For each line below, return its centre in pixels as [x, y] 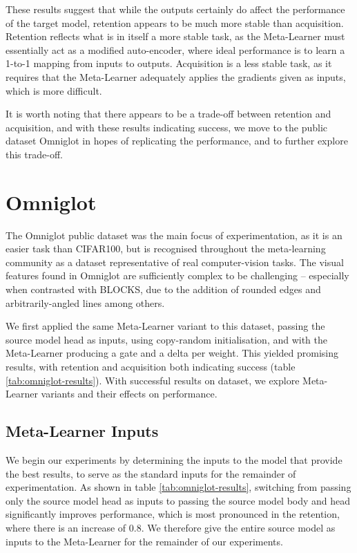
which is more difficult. [54, 90]
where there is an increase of [66, 527]
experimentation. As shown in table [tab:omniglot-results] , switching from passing [178, 487]
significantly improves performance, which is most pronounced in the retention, [173, 514]
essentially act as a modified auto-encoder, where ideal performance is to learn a [175, 49]
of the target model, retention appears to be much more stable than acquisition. [175, 22]
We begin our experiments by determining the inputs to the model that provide [174, 459]
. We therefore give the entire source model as [238, 527]
